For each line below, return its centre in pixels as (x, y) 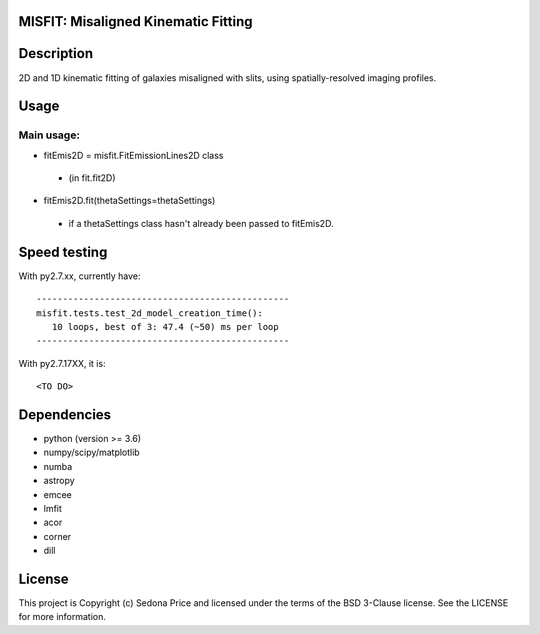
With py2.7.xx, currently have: (79, 276)
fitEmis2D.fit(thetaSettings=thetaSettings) (129, 201)
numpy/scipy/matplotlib (91, 452)
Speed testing (63, 251)
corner (57, 536)
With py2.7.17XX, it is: (62, 363)
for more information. (62, 617)
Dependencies (65, 414)
